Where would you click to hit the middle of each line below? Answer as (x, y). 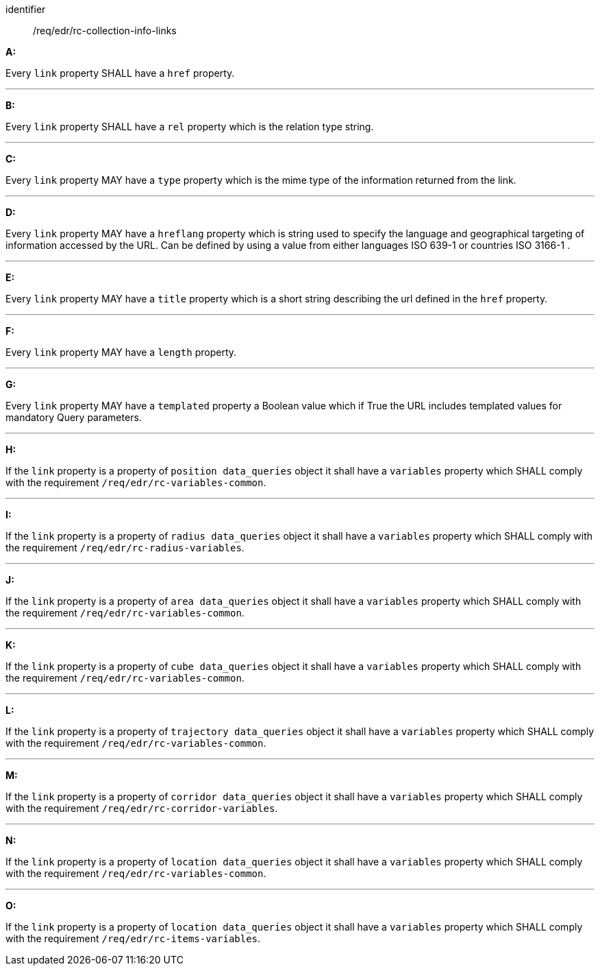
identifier (26, 9)
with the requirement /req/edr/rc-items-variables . (133, 938)
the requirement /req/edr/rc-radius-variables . (125, 548)
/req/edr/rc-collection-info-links (105, 31)
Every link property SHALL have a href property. (120, 73)
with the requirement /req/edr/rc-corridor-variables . (142, 808)
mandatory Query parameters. (74, 417)
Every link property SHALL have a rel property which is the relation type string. (190, 127)
